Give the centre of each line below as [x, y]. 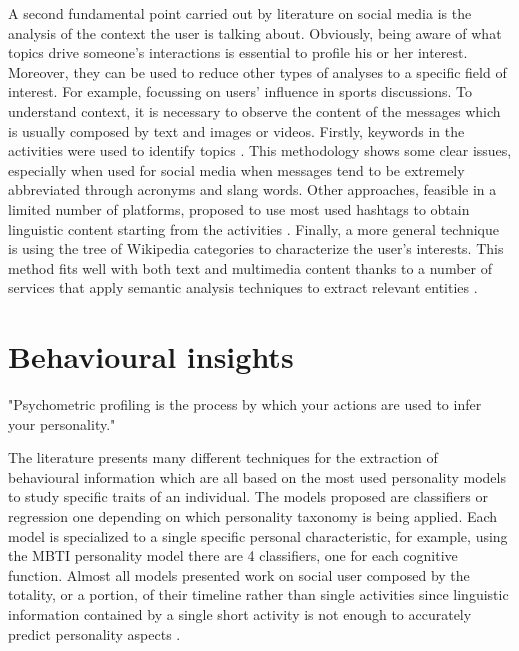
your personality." [62, 423]
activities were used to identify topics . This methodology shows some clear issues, [260, 150]
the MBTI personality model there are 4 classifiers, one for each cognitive [233, 555]
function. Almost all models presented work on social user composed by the [239, 574]
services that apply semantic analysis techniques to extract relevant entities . [243, 287]
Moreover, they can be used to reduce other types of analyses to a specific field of [257, 71]
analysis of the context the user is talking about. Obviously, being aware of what [255, 32]
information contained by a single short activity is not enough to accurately [240, 613]
